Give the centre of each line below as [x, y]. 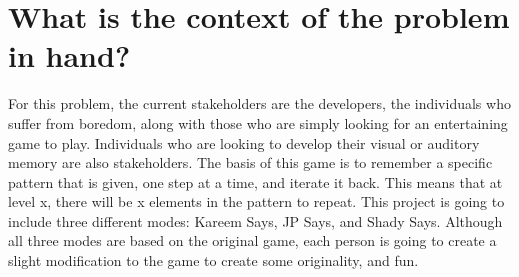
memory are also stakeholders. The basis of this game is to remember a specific [250, 162]
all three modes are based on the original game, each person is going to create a [252, 240]
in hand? [69, 55]
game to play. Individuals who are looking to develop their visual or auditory [244, 142]
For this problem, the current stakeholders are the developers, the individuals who [259, 103]
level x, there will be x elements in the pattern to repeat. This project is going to [256, 201]
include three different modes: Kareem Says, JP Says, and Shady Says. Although [255, 220]
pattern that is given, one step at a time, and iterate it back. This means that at [255, 181]
